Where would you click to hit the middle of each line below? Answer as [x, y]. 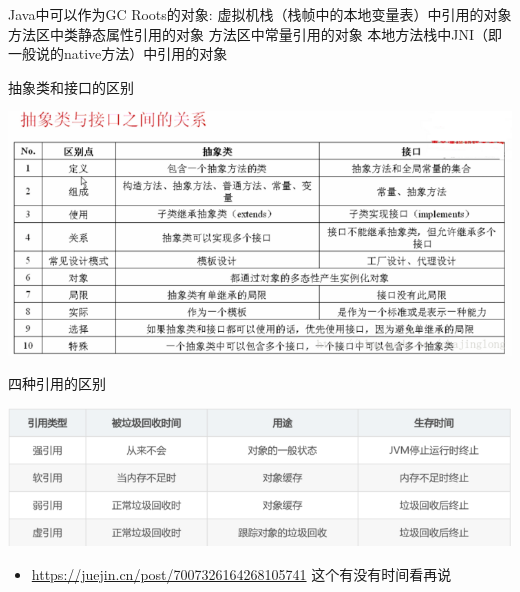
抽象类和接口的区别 [71, 86]
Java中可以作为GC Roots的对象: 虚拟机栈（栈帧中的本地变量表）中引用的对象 [260, 14]
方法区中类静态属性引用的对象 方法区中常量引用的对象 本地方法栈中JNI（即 [255, 33]
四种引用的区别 [57, 383]
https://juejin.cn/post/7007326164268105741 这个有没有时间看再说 [241, 573]
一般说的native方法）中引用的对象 [118, 53]
